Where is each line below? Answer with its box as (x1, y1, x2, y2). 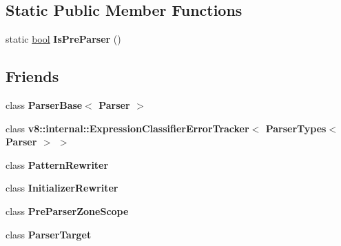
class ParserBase (6, 98, 83, 112)
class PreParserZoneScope (6, 203, 129, 218)
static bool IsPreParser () (6, 32, 121, 46)
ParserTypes (265, 121, 327, 135)
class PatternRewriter (6, 157, 109, 172)
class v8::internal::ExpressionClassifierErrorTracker (6, 121, 249, 135)
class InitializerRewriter (6, 181, 118, 195)
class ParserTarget (6, 227, 92, 241)
